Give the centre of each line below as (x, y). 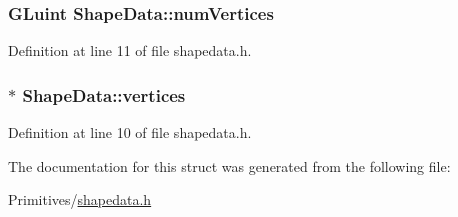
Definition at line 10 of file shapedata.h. (130, 132)
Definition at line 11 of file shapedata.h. (130, 50)
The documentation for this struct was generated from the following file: (229, 165)
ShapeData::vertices (104, 94)
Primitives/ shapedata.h (80, 199)
